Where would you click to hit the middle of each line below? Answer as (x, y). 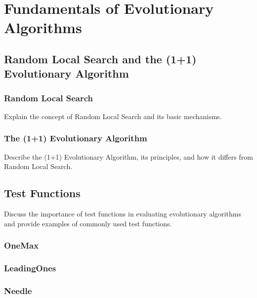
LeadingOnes (30, 268)
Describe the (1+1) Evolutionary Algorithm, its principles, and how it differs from (128, 156)
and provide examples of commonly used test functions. (88, 223)
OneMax (21, 245)
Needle (18, 290)
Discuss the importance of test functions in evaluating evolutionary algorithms (123, 214)
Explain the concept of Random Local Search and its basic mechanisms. (113, 116)
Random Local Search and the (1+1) (100, 59)
